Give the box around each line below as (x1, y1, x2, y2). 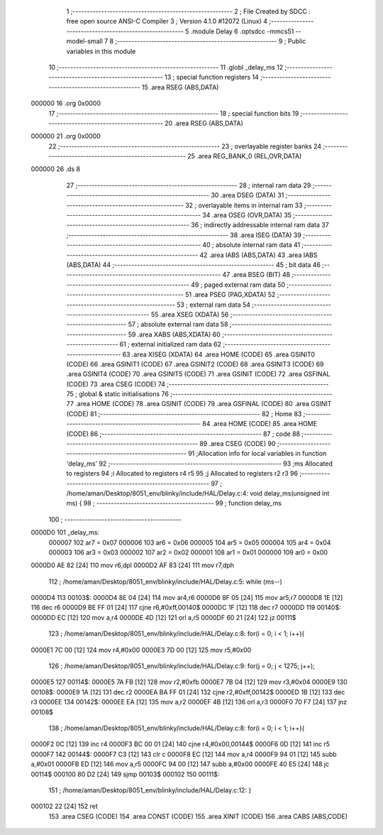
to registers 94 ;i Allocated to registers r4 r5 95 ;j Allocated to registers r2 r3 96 (66, 469, 298, 478)
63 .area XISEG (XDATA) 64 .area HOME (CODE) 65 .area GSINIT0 (122, 350, 316, 359)
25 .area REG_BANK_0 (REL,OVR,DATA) (187, 152, 302, 160)
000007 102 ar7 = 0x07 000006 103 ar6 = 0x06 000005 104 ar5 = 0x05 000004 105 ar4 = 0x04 (48, 538, 331, 547)
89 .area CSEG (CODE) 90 (199, 440, 276, 448)
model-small (66, 37, 103, 45)
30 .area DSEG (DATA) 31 (210, 191, 284, 200)
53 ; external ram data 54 (176, 300, 251, 309)
